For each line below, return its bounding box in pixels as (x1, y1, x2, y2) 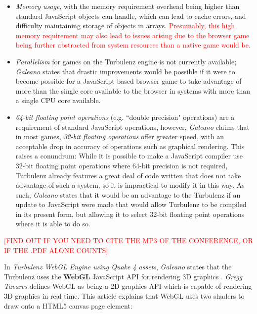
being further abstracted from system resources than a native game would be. (15, 40, 251, 50)
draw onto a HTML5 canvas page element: (4, 300, 132, 311)
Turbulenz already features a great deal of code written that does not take (15, 170, 241, 180)
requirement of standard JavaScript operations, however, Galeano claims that (15, 121, 250, 132)
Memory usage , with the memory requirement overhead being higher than (15, 1, 240, 11)
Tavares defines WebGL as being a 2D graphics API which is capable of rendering (4, 281, 252, 291)
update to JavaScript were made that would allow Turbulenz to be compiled (15, 199, 247, 209)
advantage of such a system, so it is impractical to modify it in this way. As (15, 180, 245, 190)
